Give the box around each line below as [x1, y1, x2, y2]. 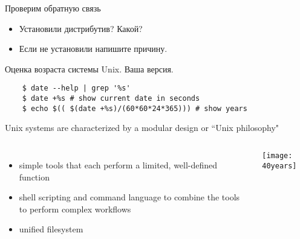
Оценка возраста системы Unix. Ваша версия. [5, 62, 174, 75]
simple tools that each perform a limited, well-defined [19, 158, 218, 171]
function [19, 170, 50, 183]
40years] [262, 161, 297, 170]
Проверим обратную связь [5, 2, 101, 14]
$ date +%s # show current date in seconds [22, 94, 200, 103]
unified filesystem [19, 223, 83, 235]
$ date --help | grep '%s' [22, 84, 131, 93]
